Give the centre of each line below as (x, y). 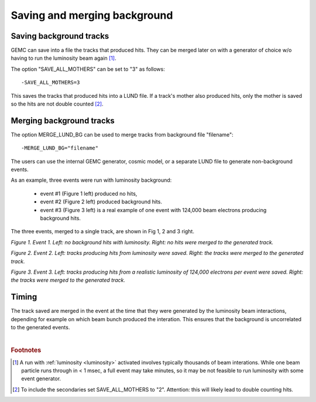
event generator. (41, 379)
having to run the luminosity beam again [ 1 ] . (63, 58)
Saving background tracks (60, 36)
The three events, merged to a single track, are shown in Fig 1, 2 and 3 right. (102, 231)
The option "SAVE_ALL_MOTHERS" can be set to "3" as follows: (88, 69)
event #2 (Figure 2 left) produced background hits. (101, 202)
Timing (24, 297)
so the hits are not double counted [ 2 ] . (57, 104)
